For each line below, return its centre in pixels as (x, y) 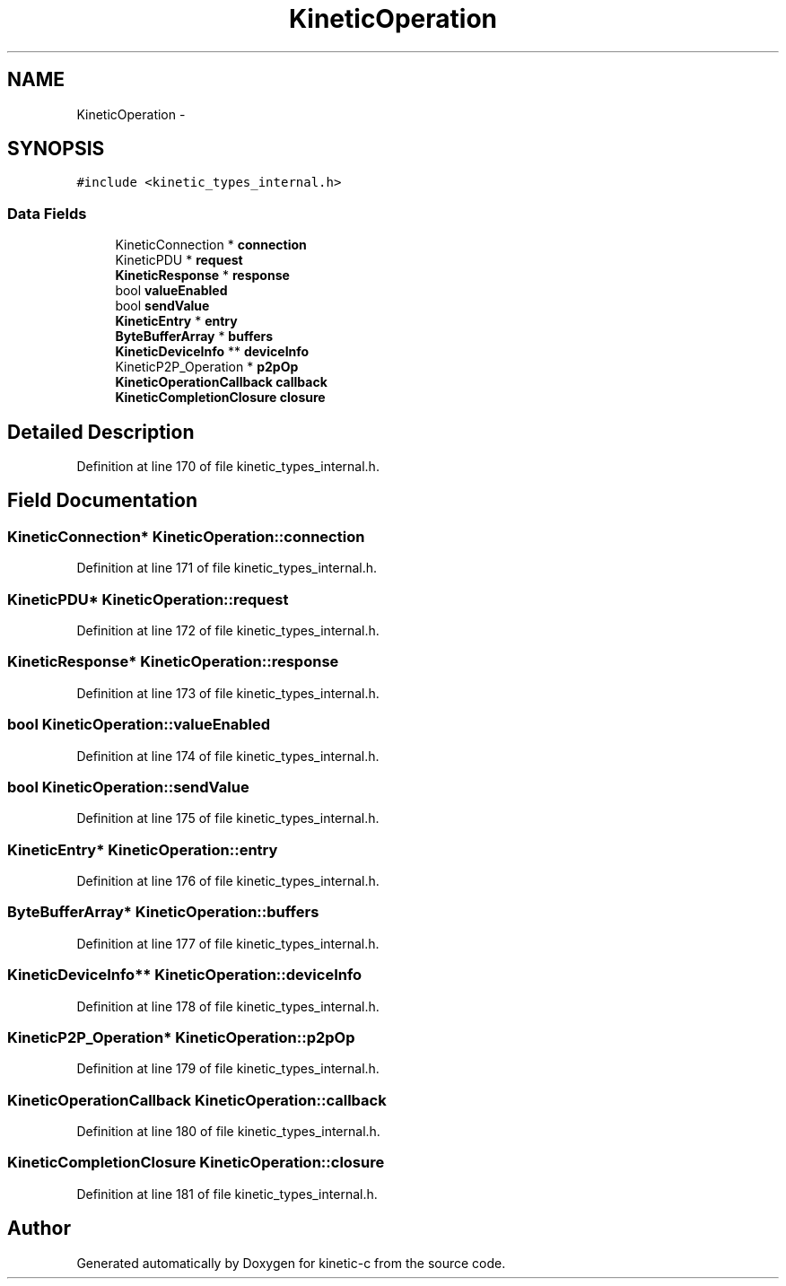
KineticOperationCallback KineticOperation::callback (197, 1100)
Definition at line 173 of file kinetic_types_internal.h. (228, 693)
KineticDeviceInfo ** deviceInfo (212, 352)
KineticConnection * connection (211, 245)
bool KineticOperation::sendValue (128, 787)
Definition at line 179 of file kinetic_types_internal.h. (228, 1069)
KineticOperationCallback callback (221, 382)
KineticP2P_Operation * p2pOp (207, 367)
